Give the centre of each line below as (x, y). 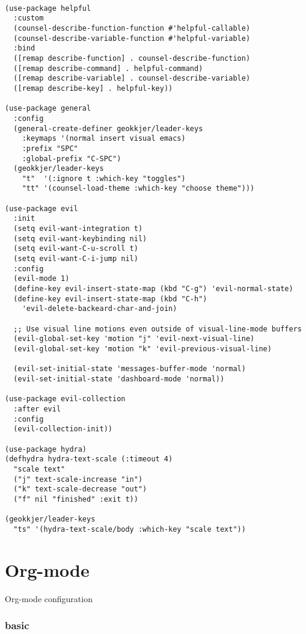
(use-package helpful (48, 8)
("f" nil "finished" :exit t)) (76, 499)
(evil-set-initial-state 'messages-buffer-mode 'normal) (130, 369)
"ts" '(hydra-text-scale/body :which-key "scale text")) (130, 529)
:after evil (37, 409)
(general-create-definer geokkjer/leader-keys (108, 128)
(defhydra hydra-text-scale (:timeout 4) (89, 459)
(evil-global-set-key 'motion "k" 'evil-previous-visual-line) (142, 349)
